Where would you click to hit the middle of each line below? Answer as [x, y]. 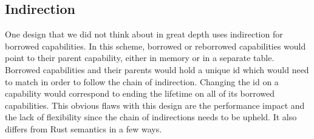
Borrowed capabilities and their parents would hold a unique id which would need [157, 69]
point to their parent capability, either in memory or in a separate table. [140, 58]
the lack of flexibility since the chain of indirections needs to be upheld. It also [151, 117]
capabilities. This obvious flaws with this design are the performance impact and [155, 105]
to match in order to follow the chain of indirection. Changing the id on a [142, 81]
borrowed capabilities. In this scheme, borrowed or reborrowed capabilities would [155, 46]
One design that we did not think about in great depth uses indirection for [144, 34]
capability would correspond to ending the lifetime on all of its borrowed [140, 93]
